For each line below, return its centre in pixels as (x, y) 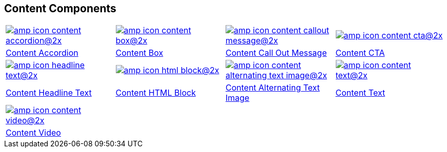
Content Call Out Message (276, 53)
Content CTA (360, 53)
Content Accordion (42, 53)
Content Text (360, 93)
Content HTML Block (156, 93)
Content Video (33, 133)
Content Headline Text (49, 93)
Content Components (60, 8)
